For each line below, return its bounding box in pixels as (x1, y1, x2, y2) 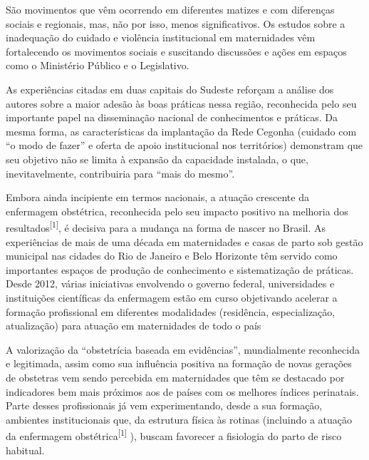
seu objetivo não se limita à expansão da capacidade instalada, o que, (6, 151, 308, 166)
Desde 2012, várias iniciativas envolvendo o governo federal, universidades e (6, 276, 335, 291)
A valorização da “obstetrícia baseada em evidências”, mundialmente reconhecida (6, 342, 360, 357)
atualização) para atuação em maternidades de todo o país (6, 318, 261, 333)
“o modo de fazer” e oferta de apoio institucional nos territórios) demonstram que (6, 138, 363, 153)
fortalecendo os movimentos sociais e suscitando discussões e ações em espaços (6, 44, 347, 58)
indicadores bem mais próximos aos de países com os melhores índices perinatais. (6, 384, 359, 399)
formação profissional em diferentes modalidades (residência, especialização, (6, 304, 336, 319)
